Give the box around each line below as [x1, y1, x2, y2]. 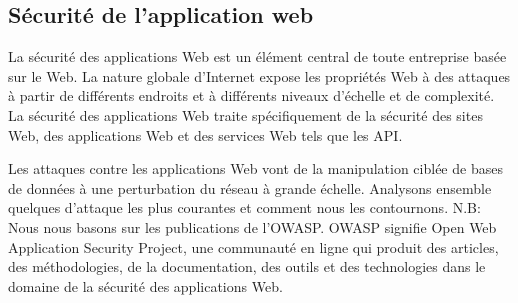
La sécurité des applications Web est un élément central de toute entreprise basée [8, 46, 507, 67]
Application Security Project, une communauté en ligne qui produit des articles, [8, 236, 499, 257]
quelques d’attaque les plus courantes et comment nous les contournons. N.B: [8, 197, 481, 218]
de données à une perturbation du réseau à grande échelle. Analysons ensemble [8, 177, 492, 198]
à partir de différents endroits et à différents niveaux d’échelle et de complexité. [8, 85, 495, 106]
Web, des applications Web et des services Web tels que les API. [8, 124, 403, 145]
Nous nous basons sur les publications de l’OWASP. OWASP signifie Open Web [8, 216, 497, 237]
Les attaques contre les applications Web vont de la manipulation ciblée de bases [8, 158, 503, 179]
